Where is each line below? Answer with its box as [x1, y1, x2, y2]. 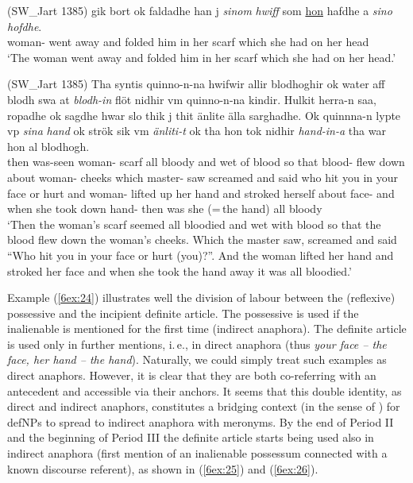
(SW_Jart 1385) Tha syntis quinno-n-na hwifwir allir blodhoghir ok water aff [7, 75, 385, 92]
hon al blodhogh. [7, 137, 90, 154]
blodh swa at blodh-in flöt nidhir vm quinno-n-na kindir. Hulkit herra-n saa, [7, 91, 376, 107]
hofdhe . [7, 17, 42, 34]
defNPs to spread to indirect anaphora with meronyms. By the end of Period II [7, 413, 394, 430]
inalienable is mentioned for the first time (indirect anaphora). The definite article [7, 320, 407, 337]
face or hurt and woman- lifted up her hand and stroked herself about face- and [7, 184, 395, 201]
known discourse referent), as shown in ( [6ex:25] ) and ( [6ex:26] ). [7, 460, 318, 477]
